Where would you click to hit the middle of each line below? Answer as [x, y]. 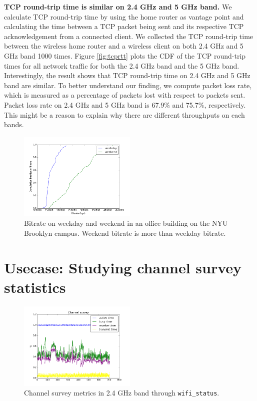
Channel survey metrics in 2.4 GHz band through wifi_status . [122, 393]
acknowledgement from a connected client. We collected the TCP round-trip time [129, 36]
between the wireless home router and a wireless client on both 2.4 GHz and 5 [124, 46]
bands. [14, 124]
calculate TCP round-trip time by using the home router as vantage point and [124, 16]
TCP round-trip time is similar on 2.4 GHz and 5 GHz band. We [118, 7]
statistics [35, 287]
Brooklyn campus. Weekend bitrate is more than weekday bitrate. [125, 233]
